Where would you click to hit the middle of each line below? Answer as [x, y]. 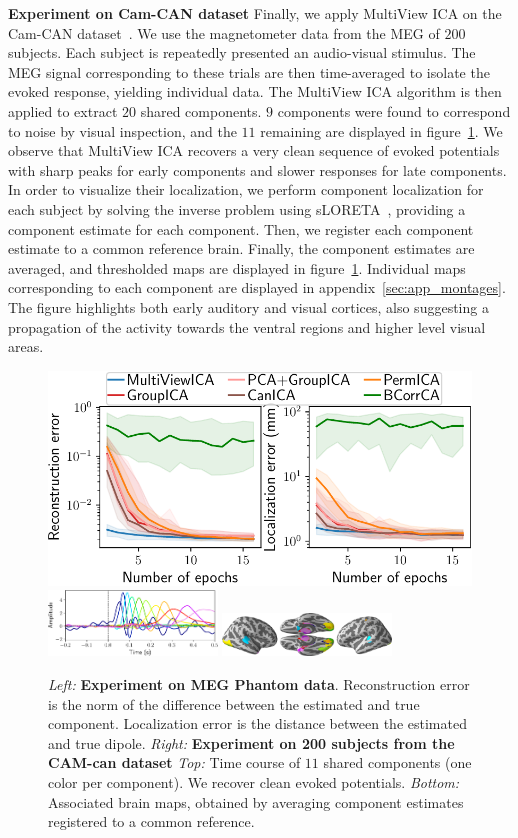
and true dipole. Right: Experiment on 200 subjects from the [251, 742]
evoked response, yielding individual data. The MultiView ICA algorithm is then [255, 91]
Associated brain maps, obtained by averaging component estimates [256, 801]
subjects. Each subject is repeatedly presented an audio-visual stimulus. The [242, 52]
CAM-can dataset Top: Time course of [174, 762]
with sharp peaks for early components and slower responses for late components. [257, 169]
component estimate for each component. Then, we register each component [241, 228]
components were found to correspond [394, 110]
